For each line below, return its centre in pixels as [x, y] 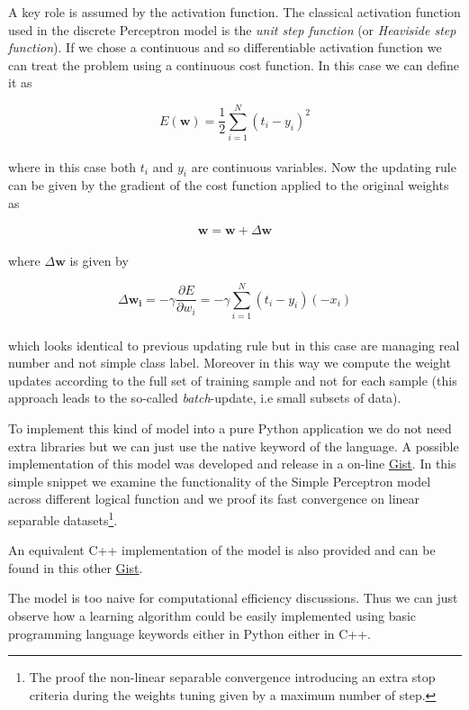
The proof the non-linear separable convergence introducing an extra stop [232, 677]
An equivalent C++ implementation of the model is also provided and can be [222, 550]
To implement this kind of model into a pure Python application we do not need [230, 428]
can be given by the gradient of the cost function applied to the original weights [229, 185]
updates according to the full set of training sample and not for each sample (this [233, 380]
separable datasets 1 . [63, 518]
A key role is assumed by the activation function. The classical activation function [234, 12]
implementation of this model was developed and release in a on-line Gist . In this [232, 464]
